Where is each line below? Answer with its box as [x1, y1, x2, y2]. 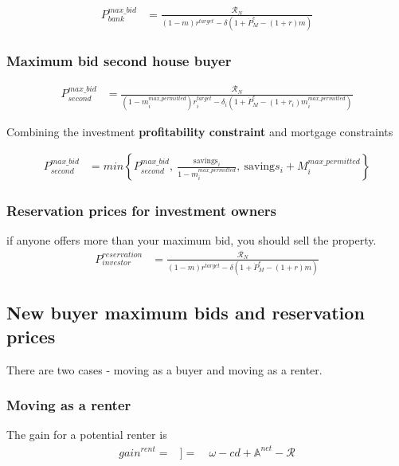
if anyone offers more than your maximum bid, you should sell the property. [6, 232, 377, 249]
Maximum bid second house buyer [6, 51, 232, 71]
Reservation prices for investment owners [6, 201, 276, 221]
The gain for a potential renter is [6, 426, 167, 443]
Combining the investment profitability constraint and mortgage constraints [6, 123, 393, 139]
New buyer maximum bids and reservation [6, 300, 365, 325]
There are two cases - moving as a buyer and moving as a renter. [6, 361, 323, 378]
